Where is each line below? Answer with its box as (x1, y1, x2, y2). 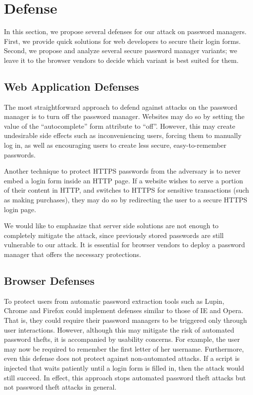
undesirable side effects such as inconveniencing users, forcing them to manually (4, 130, 242, 140)
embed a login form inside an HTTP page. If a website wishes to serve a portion (4, 175, 243, 185)
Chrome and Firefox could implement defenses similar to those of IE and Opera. (4, 305, 244, 316)
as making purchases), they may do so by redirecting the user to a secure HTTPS (4, 195, 248, 205)
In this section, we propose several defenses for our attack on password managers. (4, 26, 247, 37)
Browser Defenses (4, 273, 95, 288)
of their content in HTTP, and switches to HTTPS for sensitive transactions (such (4, 185, 249, 195)
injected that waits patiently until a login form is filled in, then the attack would (4, 362, 244, 373)
